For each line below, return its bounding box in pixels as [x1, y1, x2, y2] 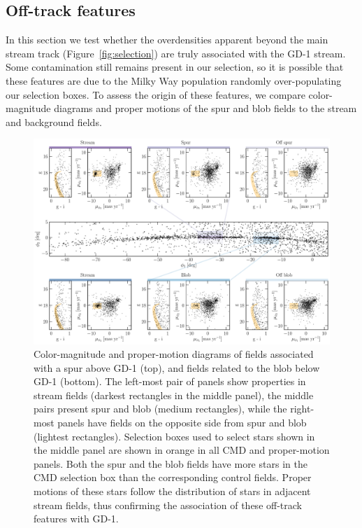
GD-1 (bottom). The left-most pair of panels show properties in [34, 374, 306, 389]
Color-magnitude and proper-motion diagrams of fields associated [34, 347, 314, 361]
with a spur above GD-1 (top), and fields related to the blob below [34, 360, 320, 375]
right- [290, 401, 314, 416]
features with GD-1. [34, 511, 119, 526]
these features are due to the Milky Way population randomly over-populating [6, 73, 342, 88]
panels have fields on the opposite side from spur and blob [57, 415, 307, 430]
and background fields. [6, 114, 102, 129]
